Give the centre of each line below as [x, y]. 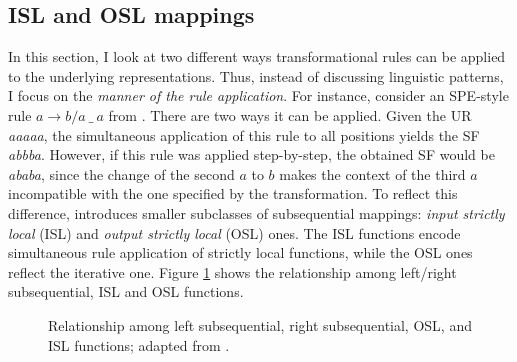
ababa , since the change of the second [121, 173]
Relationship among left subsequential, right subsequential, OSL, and [260, 324]
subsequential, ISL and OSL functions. [126, 291]
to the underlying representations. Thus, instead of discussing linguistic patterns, [256, 75]
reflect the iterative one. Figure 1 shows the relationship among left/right [232, 271]
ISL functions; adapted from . [139, 344]
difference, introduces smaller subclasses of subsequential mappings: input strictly [256, 212]
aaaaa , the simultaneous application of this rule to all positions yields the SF [244, 134]
